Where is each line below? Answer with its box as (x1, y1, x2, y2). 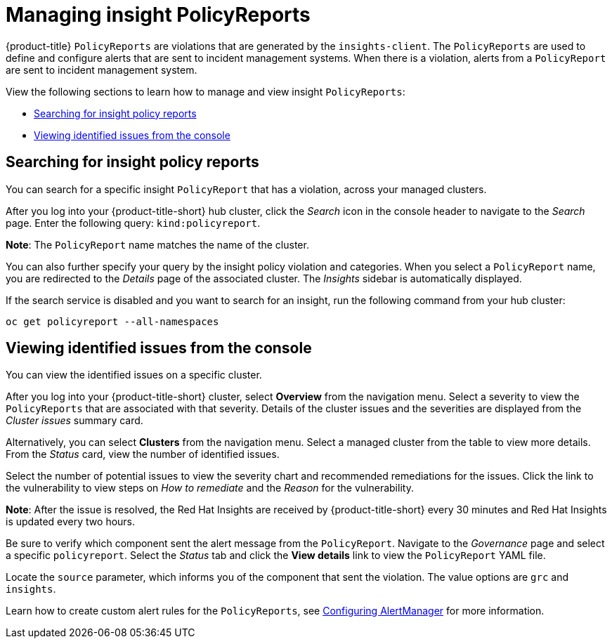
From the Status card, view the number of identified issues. (6, 448, 280, 461)
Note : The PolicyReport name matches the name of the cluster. (6, 238, 309, 251)
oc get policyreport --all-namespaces (6, 315, 219, 327)
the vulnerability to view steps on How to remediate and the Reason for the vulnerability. (6, 482, 414, 494)
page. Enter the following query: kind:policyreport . (6, 216, 261, 229)
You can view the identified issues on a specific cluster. (6, 369, 262, 381)
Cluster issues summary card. (6, 414, 143, 427)
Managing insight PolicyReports (6, 3, 311, 27)
